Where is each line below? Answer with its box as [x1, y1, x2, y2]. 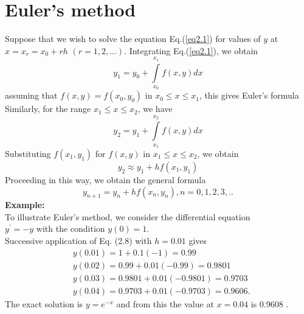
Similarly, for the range [5, 102, 91, 115]
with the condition [36, 222, 105, 235]
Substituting [5, 147, 51, 159]
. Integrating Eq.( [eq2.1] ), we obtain [124, 44, 258, 57]
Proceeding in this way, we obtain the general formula [5, 173, 206, 186]
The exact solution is [5, 297, 83, 310]
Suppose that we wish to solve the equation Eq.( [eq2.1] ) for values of [5, 32, 261, 45]
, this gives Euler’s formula [199, 89, 299, 102]
